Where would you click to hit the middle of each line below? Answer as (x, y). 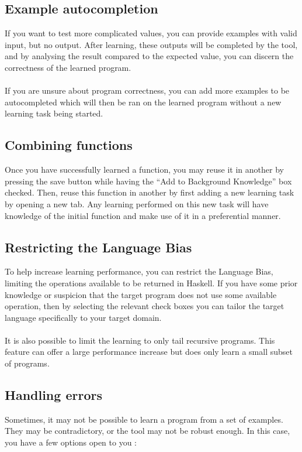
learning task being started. (54, 113)
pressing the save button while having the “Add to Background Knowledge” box (148, 181)
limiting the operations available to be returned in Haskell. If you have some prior (151, 282)
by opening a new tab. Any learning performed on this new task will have (137, 203)
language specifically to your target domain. (83, 317)
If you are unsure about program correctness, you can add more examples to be (147, 90)
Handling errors (53, 395)
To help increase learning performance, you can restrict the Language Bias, (139, 271)
